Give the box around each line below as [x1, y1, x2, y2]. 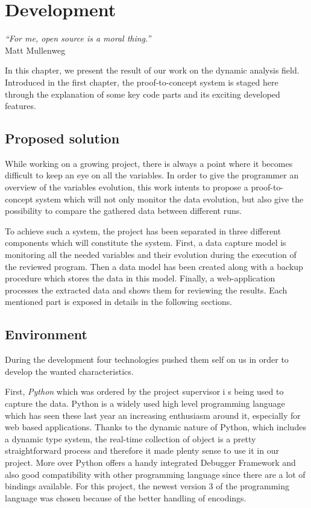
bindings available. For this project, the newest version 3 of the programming [5, 480, 290, 492]
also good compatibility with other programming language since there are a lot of [5, 468, 306, 480]
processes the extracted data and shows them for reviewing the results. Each [5, 283, 287, 296]
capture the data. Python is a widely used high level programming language [5, 397, 285, 409]
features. [5, 99, 36, 112]
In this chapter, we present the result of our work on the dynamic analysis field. [5, 64, 300, 77]
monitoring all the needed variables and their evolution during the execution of [5, 248, 297, 261]
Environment [5, 325, 87, 343]
